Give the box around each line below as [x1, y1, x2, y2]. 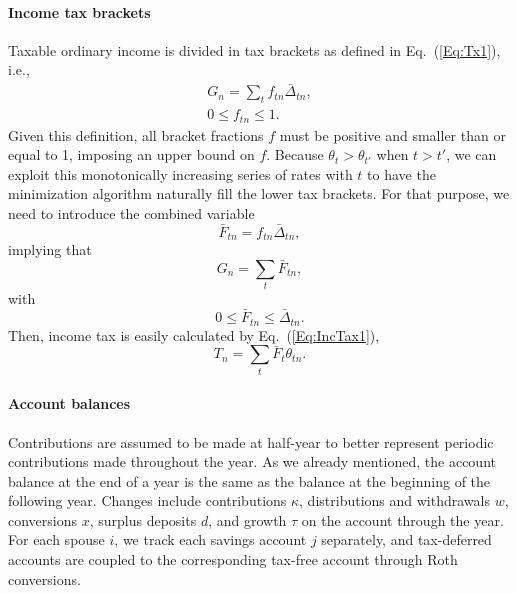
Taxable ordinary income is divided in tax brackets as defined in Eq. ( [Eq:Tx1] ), [8, 39, 501, 60]
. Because [266, 144, 324, 165]
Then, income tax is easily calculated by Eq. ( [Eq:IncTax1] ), [8, 324, 380, 345]
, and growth [208, 509, 287, 530]
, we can [446, 144, 497, 165]
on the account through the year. [301, 509, 504, 530]
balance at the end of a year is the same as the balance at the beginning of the [8, 470, 491, 491]
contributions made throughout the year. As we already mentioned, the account [8, 451, 496, 472]
